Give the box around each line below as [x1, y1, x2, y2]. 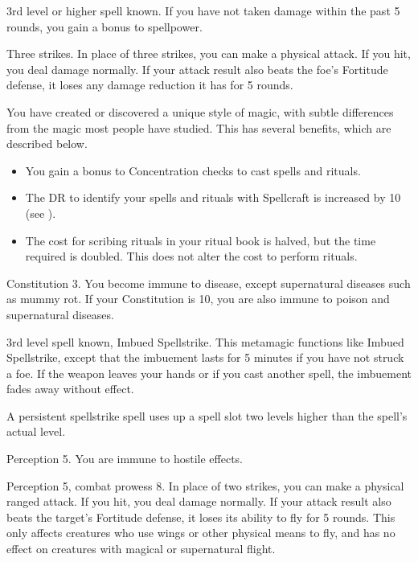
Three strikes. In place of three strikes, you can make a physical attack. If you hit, [6, 45, 411, 62]
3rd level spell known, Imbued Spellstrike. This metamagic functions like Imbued [6, 333, 404, 350]
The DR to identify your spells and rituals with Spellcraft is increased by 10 [25, 189, 401, 206]
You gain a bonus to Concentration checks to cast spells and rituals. [25, 162, 361, 178]
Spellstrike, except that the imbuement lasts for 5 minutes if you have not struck [6, 349, 404, 366]
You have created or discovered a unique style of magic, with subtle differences [6, 103, 394, 120]
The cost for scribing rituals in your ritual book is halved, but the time [25, 232, 376, 248]
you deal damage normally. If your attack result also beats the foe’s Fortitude [6, 60, 388, 77]
